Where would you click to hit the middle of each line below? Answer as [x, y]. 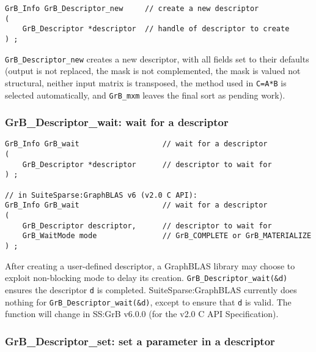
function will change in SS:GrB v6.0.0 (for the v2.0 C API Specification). [142, 314]
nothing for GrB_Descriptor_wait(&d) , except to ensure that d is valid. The [148, 301]
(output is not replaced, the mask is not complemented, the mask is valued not [153, 71]
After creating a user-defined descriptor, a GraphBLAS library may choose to [150, 265]
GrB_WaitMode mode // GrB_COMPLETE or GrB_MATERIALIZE [167, 236]
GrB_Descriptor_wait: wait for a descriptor [117, 122]
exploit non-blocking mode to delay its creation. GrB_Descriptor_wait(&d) [146, 278]
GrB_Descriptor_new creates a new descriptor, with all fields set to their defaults [157, 58]
